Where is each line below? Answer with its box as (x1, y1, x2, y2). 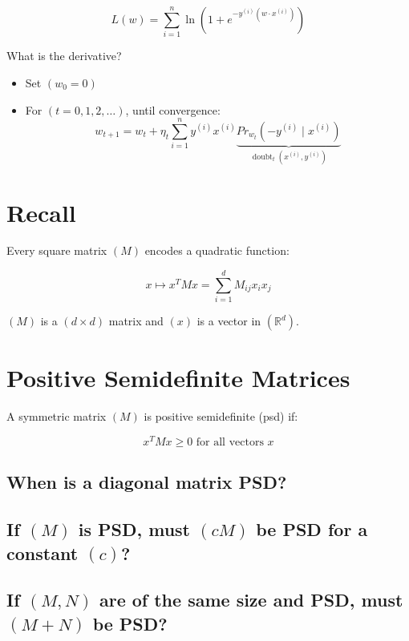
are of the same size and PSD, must (99, 587, 403, 612)
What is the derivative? (6, 47, 122, 64)
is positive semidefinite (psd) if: (144, 408, 298, 425)
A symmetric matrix (6, 408, 107, 425)
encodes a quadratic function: (144, 242, 290, 259)
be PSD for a (256, 517, 368, 542)
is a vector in (196, 312, 261, 329)
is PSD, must (78, 517, 190, 542)
